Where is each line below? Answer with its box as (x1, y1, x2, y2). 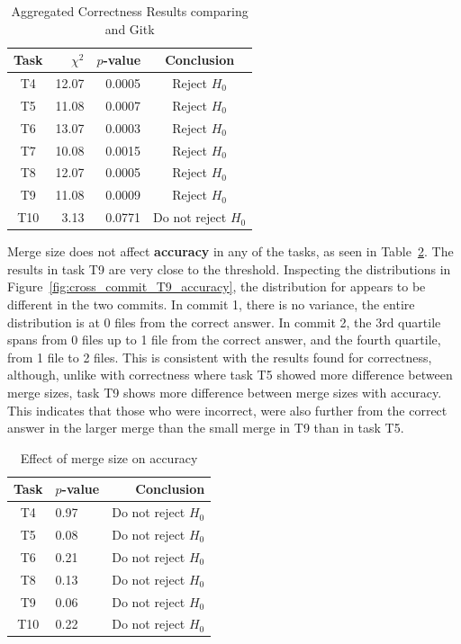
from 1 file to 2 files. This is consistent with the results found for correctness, (7, 347, 432, 366)
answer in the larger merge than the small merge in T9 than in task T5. (7, 418, 404, 437)
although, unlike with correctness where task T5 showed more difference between (7, 365, 453, 384)
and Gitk (104, 19, 155, 38)
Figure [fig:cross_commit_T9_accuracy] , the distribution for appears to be (7, 277, 426, 296)
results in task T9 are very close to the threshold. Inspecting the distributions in (7, 259, 451, 278)
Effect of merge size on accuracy (20, 448, 198, 467)
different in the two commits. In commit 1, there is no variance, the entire (7, 294, 415, 313)
